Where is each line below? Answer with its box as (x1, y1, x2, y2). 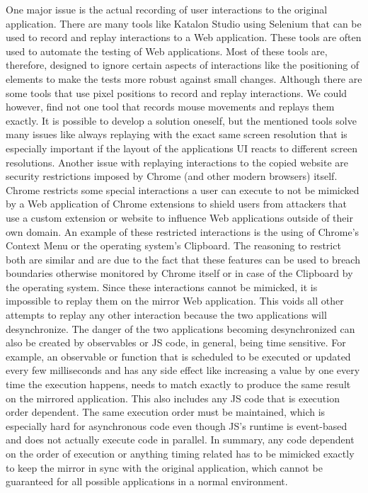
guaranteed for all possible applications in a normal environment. (6, 474, 288, 489)
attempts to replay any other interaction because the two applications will (6, 307, 327, 322)
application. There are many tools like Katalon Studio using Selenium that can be (6, 16, 362, 30)
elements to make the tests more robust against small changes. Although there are (6, 71, 362, 86)
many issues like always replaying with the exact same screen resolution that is (6, 127, 347, 142)
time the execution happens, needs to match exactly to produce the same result (6, 377, 351, 392)
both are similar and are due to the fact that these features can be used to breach (6, 251, 360, 266)
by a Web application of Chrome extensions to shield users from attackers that (6, 196, 347, 211)
